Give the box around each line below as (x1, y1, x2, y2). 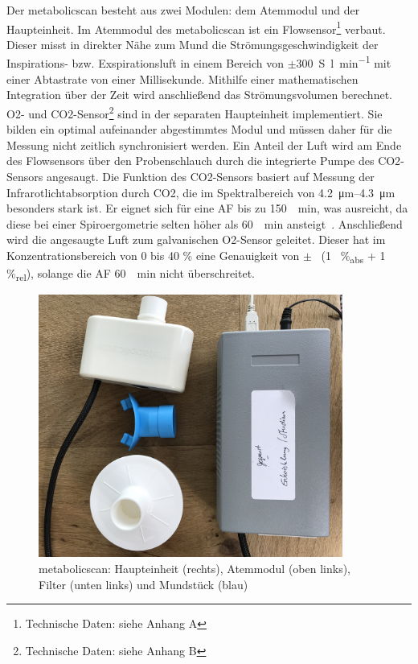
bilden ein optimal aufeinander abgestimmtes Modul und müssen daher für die (6, 121, 392, 138)
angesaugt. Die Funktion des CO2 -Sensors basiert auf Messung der (46, 167, 375, 184)
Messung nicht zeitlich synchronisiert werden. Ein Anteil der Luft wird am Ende (6, 136, 402, 153)
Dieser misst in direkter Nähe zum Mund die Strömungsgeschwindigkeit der (6, 35, 379, 52)
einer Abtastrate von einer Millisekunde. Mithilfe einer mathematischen (6, 70, 359, 87)
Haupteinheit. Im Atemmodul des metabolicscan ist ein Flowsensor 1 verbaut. (6, 18, 386, 37)
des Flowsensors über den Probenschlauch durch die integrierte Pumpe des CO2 (6, 152, 401, 169)
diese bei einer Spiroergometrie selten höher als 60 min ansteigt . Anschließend (6, 215, 403, 232)
